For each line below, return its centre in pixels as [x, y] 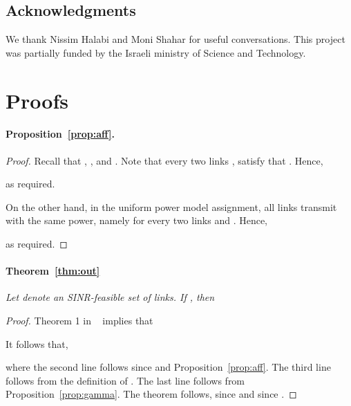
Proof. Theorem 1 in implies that [79, 320]
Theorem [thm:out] [53, 271]
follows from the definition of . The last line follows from [125, 380]
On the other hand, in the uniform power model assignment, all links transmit [171, 206]
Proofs [37, 100]
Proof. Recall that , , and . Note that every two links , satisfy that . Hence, [164, 160]
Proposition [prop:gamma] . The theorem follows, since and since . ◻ [151, 394]
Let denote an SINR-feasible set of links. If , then [110, 297]
